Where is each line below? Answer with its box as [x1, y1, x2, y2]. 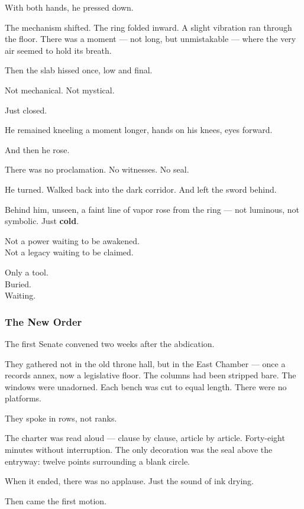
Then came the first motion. [5, 494, 106, 507]
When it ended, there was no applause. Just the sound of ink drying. [5, 475, 254, 487]
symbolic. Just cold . [5, 215, 79, 227]
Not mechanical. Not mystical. [5, 83, 115, 96]
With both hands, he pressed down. [5, 1, 134, 13]
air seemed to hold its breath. [5, 44, 112, 56]
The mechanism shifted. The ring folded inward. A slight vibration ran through [5, 21, 292, 33]
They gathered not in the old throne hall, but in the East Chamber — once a [5, 357, 286, 369]
